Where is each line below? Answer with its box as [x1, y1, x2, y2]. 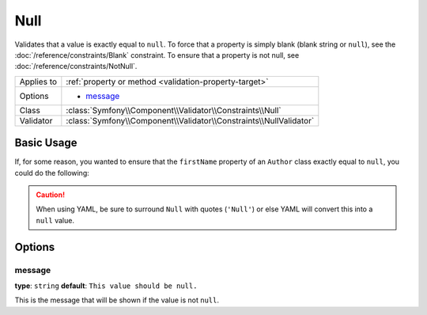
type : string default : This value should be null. [14, 281, 198, 290]
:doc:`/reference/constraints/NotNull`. [14, 62, 138, 71]
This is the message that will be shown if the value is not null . [14, 295, 219, 305]
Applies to [19, 76, 58, 87]
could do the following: [14, 168, 90, 177]
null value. [36, 215, 75, 225]
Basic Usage [14, 136, 77, 150]
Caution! [36, 190, 66, 199]
